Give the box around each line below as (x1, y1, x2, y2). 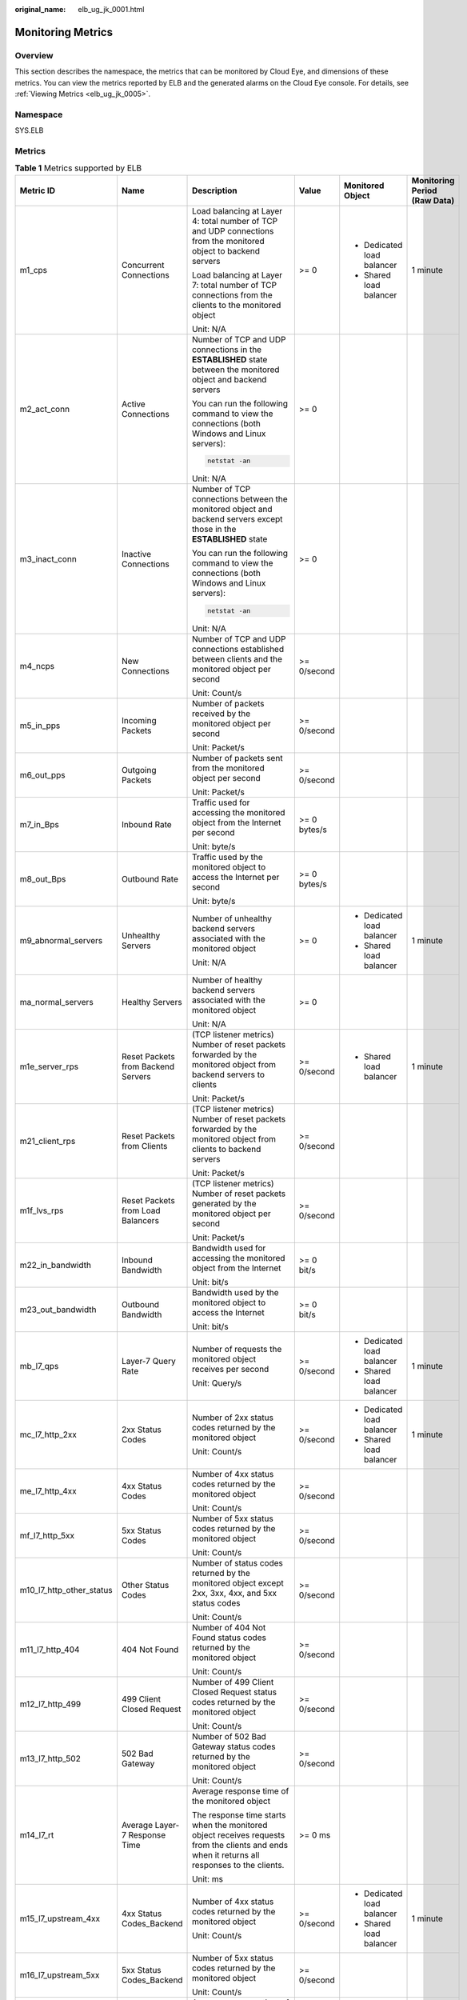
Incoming (121, 715, 158, 726)
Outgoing (121, 765, 157, 776)
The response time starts (192, 1810, 286, 1821)
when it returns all (192, 1850, 260, 1861)
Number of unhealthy (192, 913, 272, 924)
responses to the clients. (192, 1860, 285, 1871)
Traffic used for (192, 797, 250, 808)
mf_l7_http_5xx (19, 1530, 75, 1542)
